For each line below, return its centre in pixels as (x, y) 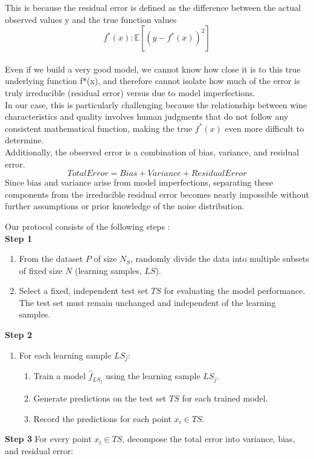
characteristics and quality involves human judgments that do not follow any (147, 116)
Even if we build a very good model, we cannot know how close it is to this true (153, 69)
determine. (24, 140)
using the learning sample (153, 376)
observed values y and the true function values (91, 19)
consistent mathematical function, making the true (99, 128)
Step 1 (18, 238)
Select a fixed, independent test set (84, 291)
